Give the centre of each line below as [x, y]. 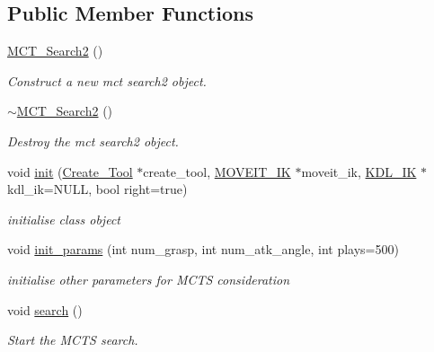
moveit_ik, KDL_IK [359, 171]
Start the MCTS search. [73, 340]
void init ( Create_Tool [70, 171]
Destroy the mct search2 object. [93, 141]
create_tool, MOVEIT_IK [217, 171]
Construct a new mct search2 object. [107, 80]
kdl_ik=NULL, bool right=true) [97, 189]
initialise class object [64, 219]
